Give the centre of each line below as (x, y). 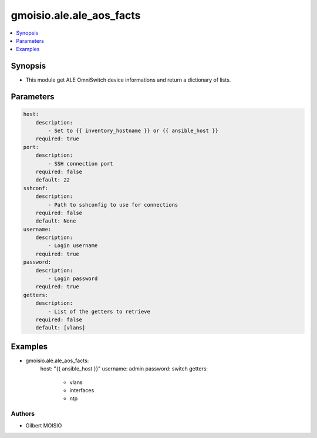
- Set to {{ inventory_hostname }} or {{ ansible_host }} (133, 131)
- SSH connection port (81, 164)
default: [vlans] (60, 328)
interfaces (82, 390)
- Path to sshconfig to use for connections (113, 205)
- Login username (73, 246)
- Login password (73, 279)
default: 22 (53, 180)
